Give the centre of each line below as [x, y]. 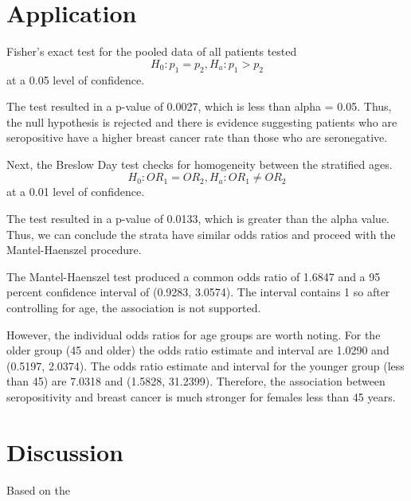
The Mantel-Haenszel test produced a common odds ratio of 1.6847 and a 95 [194, 276]
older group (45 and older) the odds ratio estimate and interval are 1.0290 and [198, 350]
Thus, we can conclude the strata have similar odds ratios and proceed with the [201, 234]
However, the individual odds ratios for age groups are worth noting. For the [194, 334]
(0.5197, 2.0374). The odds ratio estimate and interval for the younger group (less [205, 365]
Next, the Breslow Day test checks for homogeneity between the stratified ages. [200, 164]
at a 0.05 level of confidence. [76, 79]
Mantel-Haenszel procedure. [74, 250]
